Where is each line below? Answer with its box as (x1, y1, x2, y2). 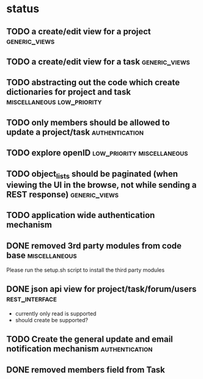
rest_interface (6, 293, 57, 304)
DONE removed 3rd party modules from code (6, 241, 182, 251)
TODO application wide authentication (6, 210, 155, 220)
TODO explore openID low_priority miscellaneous (6, 148, 188, 158)
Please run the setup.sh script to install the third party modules (6, 266, 165, 274)
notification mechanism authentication (6, 343, 153, 354)
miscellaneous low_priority (6, 97, 102, 107)
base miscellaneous (6, 250, 78, 260)
